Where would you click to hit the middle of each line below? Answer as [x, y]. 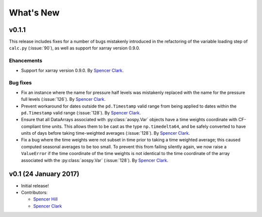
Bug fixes [20, 83]
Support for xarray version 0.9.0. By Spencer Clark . [72, 70]
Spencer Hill [45, 199]
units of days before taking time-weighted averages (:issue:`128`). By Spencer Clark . [106, 133]
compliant [31, 126]
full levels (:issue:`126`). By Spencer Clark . [63, 99]
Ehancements [26, 61]
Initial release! [35, 186]
